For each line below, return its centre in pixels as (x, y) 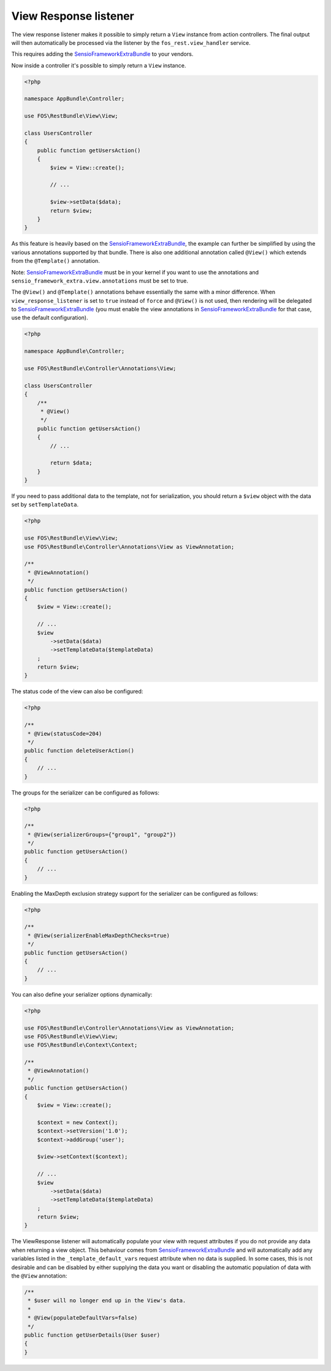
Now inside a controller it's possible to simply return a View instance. (99, 65)
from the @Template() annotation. (56, 261)
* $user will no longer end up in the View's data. (107, 1301)
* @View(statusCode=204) (65, 733)
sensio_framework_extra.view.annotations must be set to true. (100, 281)
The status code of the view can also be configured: (77, 691)
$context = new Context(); (78, 1122)
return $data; (71, 463)
